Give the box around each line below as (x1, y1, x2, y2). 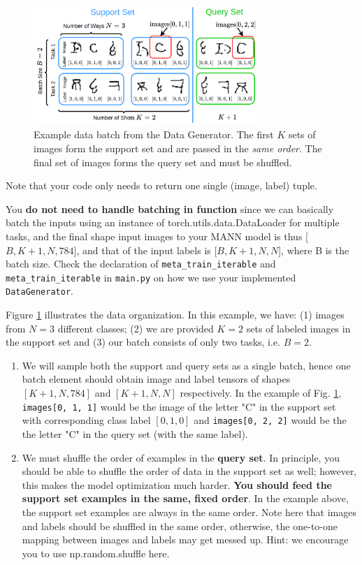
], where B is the (278, 242, 349, 257)
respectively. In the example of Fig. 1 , (180, 386, 342, 400)
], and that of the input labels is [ (73, 242, 217, 257)
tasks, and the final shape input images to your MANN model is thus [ (6, 228, 308, 243)
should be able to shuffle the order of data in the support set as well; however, (22, 464, 357, 478)
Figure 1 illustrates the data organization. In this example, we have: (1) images (6, 307, 345, 322)
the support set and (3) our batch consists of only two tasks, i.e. (6, 335, 280, 349)
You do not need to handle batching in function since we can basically (6, 201, 334, 216)
